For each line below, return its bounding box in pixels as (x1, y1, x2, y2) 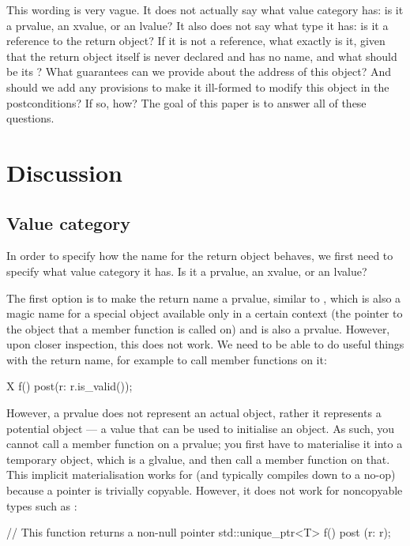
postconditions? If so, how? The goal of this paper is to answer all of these (6, 94, 367, 111)
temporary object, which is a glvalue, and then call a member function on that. (6, 450, 390, 467)
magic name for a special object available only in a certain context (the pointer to (6, 305, 403, 322)
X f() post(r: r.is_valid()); (6, 378, 133, 394)
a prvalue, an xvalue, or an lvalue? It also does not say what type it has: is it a (6, 17, 389, 33)
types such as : (6, 497, 77, 514)
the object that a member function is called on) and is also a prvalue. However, (6, 320, 390, 337)
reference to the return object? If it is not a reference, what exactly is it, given (6, 32, 386, 49)
